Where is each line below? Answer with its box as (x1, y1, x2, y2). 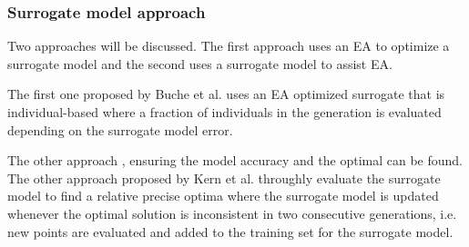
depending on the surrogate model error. (7, 120, 233, 139)
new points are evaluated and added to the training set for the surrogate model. (7, 222, 454, 241)
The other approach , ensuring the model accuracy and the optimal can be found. (7, 151, 463, 170)
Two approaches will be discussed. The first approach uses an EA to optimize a (7, 36, 450, 55)
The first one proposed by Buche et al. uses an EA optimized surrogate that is (7, 84, 445, 104)
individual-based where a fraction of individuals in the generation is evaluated (7, 103, 442, 121)
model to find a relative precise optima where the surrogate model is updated (7, 186, 439, 205)
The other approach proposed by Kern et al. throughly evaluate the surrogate (7, 168, 441, 187)
